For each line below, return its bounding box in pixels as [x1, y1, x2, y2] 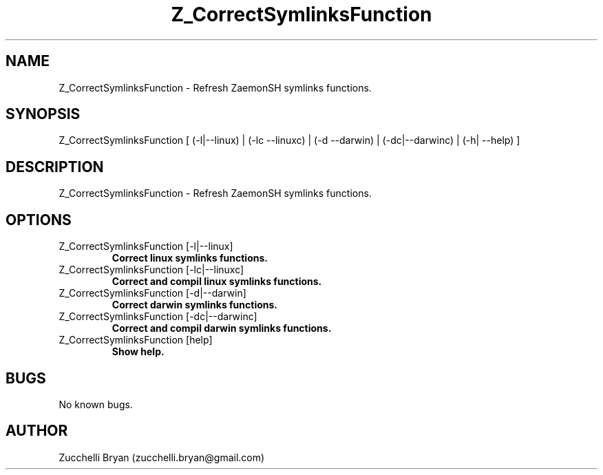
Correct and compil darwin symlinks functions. [112, 322, 332, 335]
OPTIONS [6, 211, 72, 229]
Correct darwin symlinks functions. [112, 299, 278, 311]
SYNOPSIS [6, 105, 81, 123]
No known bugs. [59, 398, 133, 410]
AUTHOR [6, 422, 68, 440]
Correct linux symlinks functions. [112, 252, 268, 264]
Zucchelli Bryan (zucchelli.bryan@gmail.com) [59, 451, 265, 463]
